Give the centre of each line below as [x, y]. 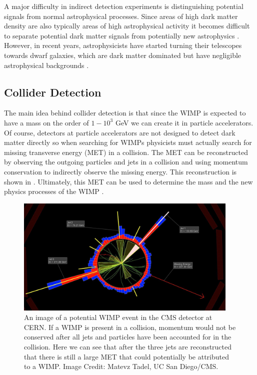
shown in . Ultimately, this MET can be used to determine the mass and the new [128, 181]
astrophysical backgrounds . [46, 65]
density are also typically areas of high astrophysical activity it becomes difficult [127, 26]
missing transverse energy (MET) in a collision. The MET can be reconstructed [126, 152]
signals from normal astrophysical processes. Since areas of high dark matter [121, 16]
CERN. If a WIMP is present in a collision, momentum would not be [130, 327]
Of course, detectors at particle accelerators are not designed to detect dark [120, 132]
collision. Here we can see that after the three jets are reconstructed [128, 347]
